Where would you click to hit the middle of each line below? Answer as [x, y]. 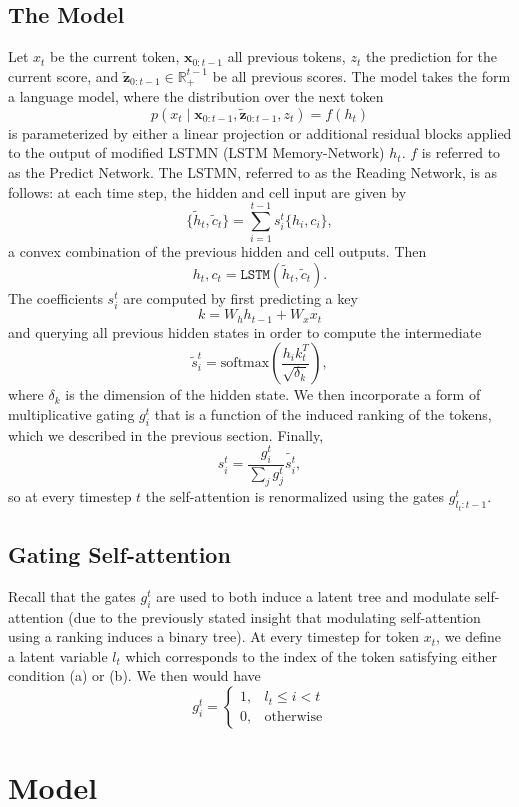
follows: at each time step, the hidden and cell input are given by [207, 191]
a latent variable [58, 655]
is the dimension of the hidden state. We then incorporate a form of [273, 394]
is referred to [461, 152]
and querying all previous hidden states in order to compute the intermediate [245, 331]
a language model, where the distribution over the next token [196, 96]
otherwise [293, 716]
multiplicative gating [71, 413]
